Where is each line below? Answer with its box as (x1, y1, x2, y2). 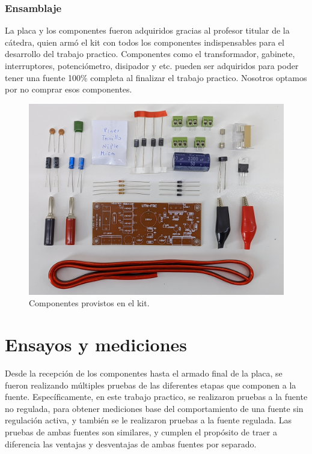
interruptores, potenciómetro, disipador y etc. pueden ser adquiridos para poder (5, 59, 299, 71)
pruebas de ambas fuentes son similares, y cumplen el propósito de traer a (5, 426, 277, 438)
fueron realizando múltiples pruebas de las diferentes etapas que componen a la (5, 378, 296, 391)
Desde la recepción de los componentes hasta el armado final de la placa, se (5, 367, 283, 380)
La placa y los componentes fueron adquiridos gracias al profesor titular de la (5, 24, 290, 37)
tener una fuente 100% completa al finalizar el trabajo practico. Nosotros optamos (5, 71, 307, 83)
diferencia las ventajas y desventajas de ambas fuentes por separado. (5, 437, 257, 450)
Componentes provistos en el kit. (29, 297, 150, 309)
